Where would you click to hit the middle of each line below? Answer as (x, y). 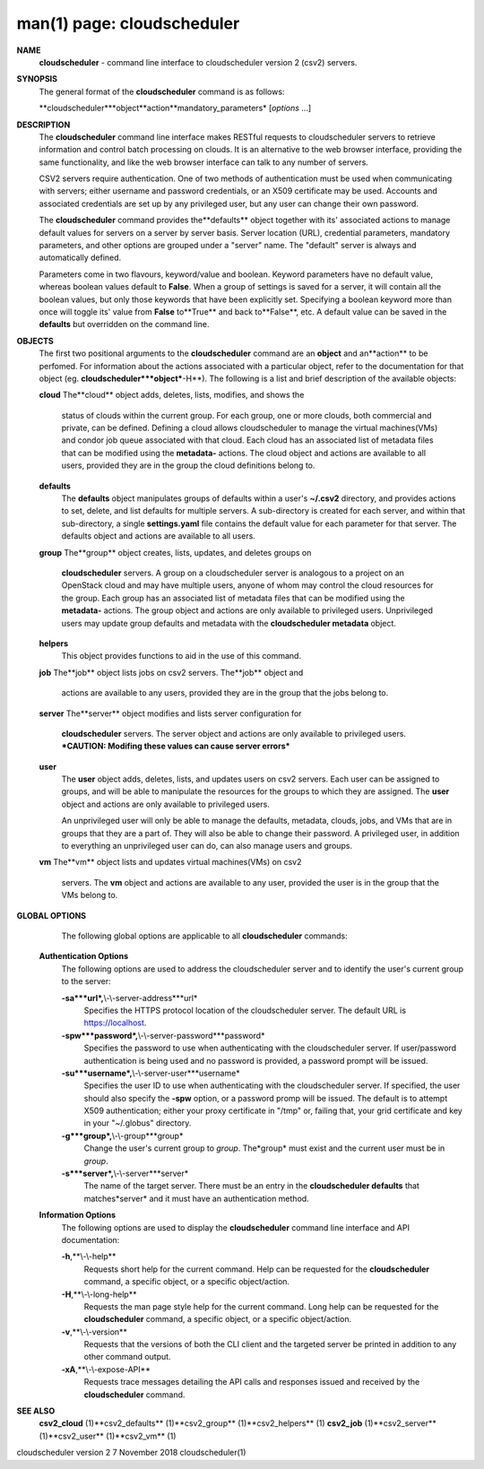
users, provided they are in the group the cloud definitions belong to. (188, 465)
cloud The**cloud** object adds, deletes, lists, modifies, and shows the (172, 395)
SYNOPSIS (37, 79)
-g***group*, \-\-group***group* (122, 1136)
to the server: (86, 981)
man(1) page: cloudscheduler (128, 23)
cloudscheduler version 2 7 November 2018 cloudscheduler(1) (131, 1453)
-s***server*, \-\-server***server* (125, 1173)
